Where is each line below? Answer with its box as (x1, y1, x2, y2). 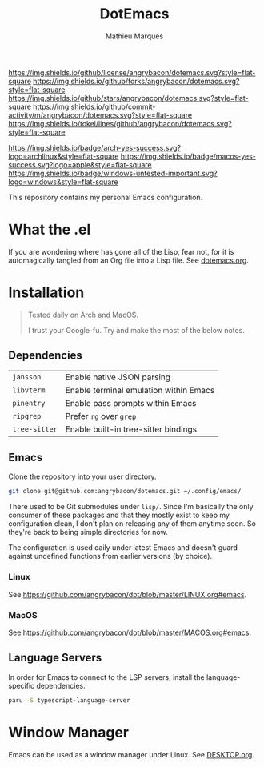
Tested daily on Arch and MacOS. (27, 310, 138, 319)
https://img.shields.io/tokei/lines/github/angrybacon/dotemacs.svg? (8, 118, 232, 128)
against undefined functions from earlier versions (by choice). (8, 552, 213, 561)
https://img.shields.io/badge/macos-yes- (120, 151, 256, 161)
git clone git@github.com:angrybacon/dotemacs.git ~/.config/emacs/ (8, 488, 242, 496)
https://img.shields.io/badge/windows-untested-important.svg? (8, 168, 218, 178)
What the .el (8, 221, 91, 239)
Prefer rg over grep (65, 410, 137, 421)
